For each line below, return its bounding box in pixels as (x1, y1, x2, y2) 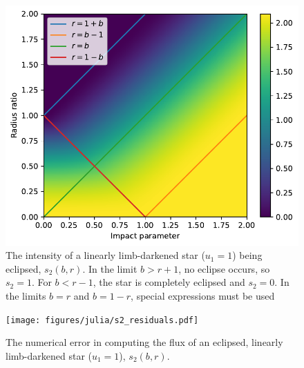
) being (232, 248, 263, 262)
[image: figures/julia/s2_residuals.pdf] (6, 315, 199, 325)
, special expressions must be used (131, 289, 275, 303)
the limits (6, 289, 46, 303)
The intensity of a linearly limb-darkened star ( (6, 248, 205, 262)
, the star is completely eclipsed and (93, 275, 245, 289)
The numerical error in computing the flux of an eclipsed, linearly (6, 335, 283, 349)
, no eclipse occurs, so (178, 261, 270, 275)
